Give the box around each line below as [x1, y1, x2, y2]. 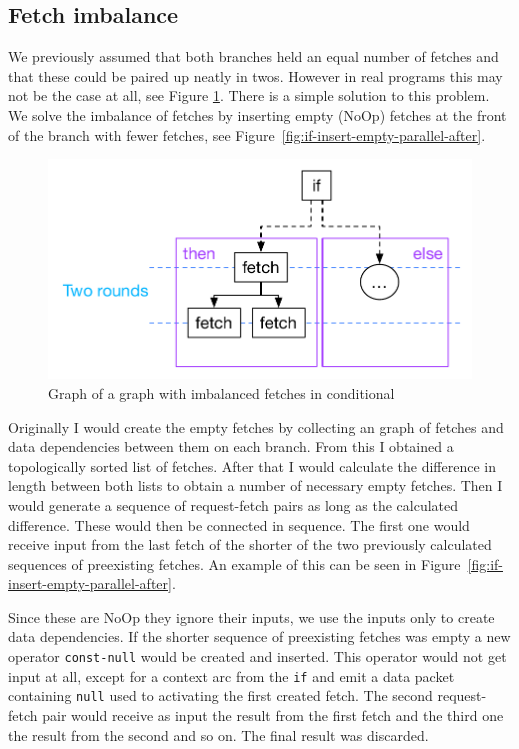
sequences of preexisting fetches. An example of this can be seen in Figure [8, 553, 461, 574]
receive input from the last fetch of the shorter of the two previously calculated [8, 534, 492, 555]
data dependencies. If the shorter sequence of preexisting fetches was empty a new [8, 626, 511, 647]
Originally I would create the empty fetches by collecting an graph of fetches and [8, 416, 504, 437]
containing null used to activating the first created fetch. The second [8, 685, 433, 706]
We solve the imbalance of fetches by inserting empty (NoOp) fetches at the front [8, 104, 507, 125]
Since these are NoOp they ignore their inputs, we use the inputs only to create [8, 606, 495, 627]
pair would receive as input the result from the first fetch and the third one [42, 705, 504, 726]
